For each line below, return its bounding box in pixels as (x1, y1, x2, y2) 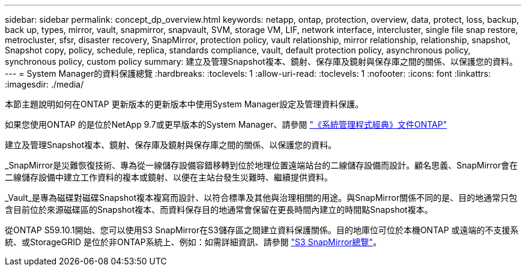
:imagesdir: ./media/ (5, 79, 84, 89)
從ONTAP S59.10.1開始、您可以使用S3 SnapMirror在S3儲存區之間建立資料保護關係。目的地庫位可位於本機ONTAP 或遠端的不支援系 (5, 225, 519, 235)
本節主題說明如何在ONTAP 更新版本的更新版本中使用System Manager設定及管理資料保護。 (5, 99, 364, 109)
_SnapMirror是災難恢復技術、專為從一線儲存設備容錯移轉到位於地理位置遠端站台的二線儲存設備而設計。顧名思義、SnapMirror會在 (5, 160, 518, 170)
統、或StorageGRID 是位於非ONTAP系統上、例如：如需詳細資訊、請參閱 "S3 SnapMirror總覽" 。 (5, 237, 382, 247)
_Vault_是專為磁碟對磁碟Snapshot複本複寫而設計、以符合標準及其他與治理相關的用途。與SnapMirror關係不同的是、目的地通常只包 (5, 192, 518, 203)
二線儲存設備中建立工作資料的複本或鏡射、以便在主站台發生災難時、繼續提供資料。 (5, 172, 333, 182)
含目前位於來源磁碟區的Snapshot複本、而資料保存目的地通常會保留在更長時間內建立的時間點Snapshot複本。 (5, 204, 433, 215)
